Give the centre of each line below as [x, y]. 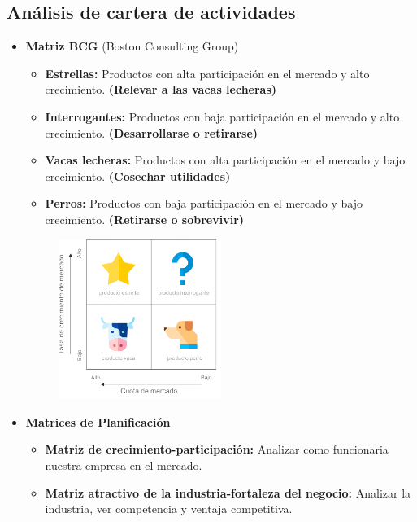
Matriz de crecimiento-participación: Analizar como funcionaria [217, 449]
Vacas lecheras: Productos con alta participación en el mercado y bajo [225, 160]
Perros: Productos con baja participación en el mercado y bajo [204, 203]
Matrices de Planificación [98, 421]
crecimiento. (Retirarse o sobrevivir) [145, 219]
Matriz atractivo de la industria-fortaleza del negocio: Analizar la [228, 492]
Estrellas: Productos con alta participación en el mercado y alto [207, 73]
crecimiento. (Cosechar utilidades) [138, 175]
